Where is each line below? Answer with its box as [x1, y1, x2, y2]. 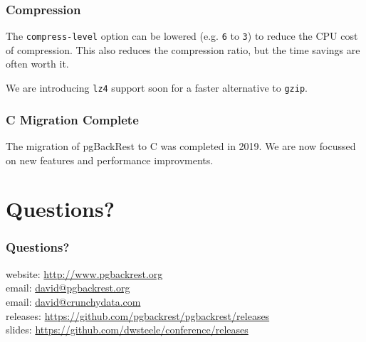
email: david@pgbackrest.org [6, 280, 130, 295]
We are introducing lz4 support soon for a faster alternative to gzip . [6, 80, 308, 95]
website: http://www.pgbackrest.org [6, 266, 163, 281]
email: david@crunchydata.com [6, 294, 141, 309]
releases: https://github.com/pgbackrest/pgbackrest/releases [6, 308, 270, 323]
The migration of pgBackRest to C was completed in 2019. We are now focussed [6, 138, 356, 153]
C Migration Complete [6, 110, 139, 128]
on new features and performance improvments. [6, 152, 214, 167]
